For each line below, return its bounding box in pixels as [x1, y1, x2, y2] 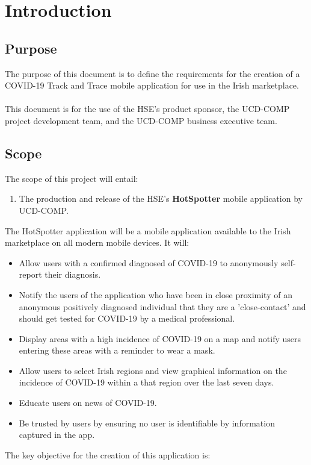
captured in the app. [19, 428, 95, 441]
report [19, 268, 42, 281]
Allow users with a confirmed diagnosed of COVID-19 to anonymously [19, 256, 279, 269]
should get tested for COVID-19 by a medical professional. [19, 312, 235, 325]
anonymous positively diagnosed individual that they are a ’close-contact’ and [19, 300, 306, 313]
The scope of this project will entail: [5, 172, 138, 184]
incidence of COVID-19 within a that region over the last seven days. [19, 376, 274, 389]
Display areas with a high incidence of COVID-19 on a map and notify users [19, 332, 301, 345]
